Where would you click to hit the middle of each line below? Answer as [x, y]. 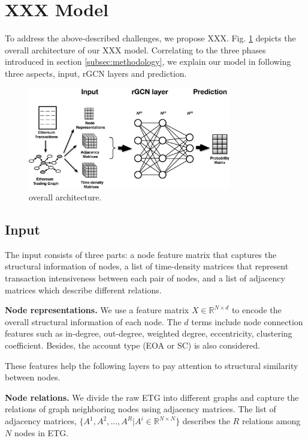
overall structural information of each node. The [93, 321]
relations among [271, 421]
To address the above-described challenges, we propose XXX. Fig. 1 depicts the [150, 38]
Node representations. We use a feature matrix [97, 310]
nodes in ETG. [41, 432]
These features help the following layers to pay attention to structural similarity [152, 365]
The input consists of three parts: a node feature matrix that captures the [141, 254]
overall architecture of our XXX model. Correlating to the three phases [135, 49]
